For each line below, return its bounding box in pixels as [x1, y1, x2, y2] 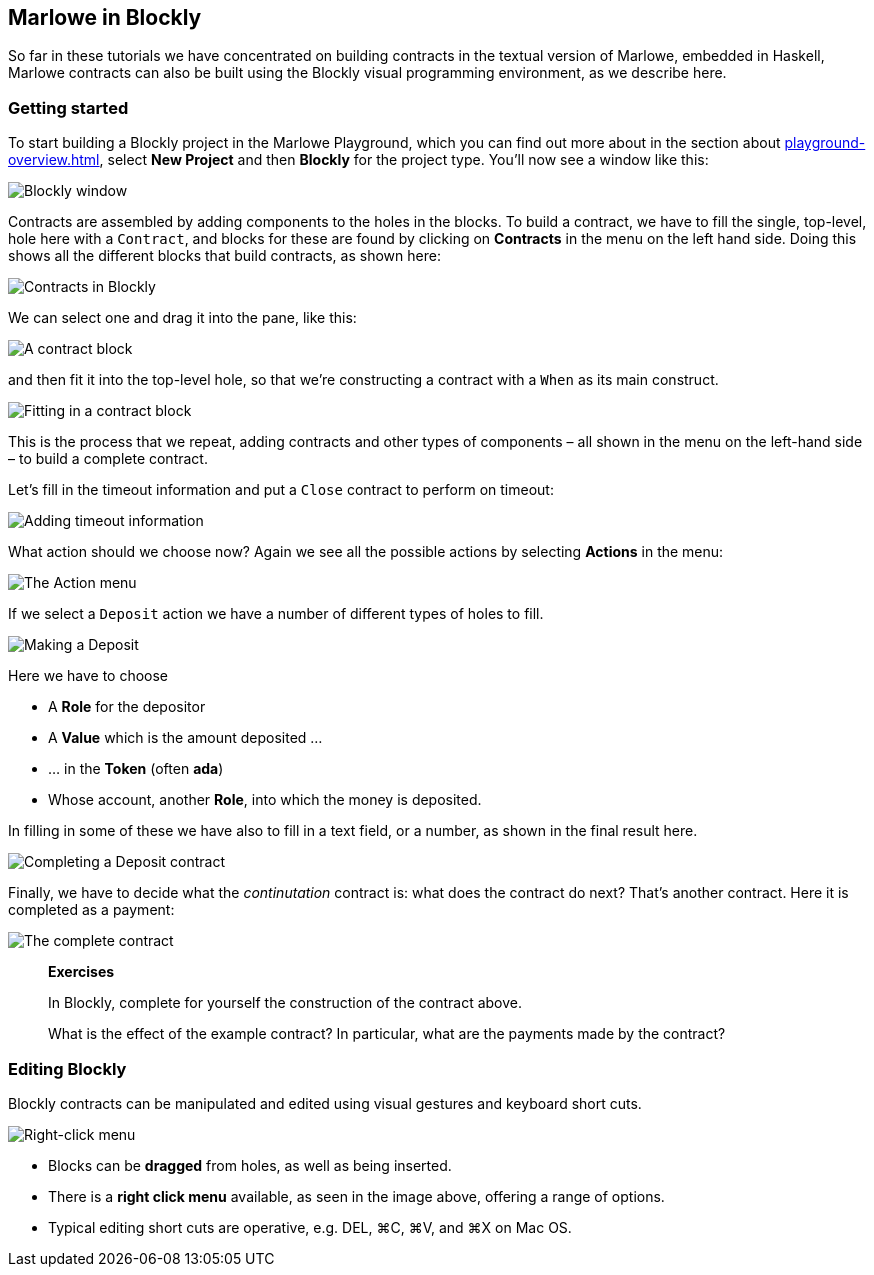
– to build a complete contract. [8, 450, 208, 468]
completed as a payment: [8, 901, 175, 919]
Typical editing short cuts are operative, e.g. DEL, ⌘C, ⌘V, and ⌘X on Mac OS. [48, 1218, 572, 1236]
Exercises [48, 963, 115, 981]
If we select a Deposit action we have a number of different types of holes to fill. [8, 605, 544, 623]
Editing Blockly [8, 1058, 127, 1079]
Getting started [8, 97, 129, 118]
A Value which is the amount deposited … [48, 729, 323, 747]
